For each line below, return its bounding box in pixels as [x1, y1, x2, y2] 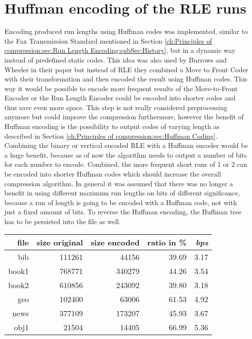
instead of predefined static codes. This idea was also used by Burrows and [4, 54, 227, 65]
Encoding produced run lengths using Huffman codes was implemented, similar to [4, 26, 248, 36]
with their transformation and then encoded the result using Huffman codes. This [4, 74, 248, 84]
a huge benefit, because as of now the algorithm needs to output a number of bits [4, 149, 247, 160]
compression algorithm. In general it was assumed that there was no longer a [4, 178, 233, 188]
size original [36, 236, 83, 248]
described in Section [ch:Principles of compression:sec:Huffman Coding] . [4, 130, 218, 141]
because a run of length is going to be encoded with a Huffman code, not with [4, 197, 237, 207]
